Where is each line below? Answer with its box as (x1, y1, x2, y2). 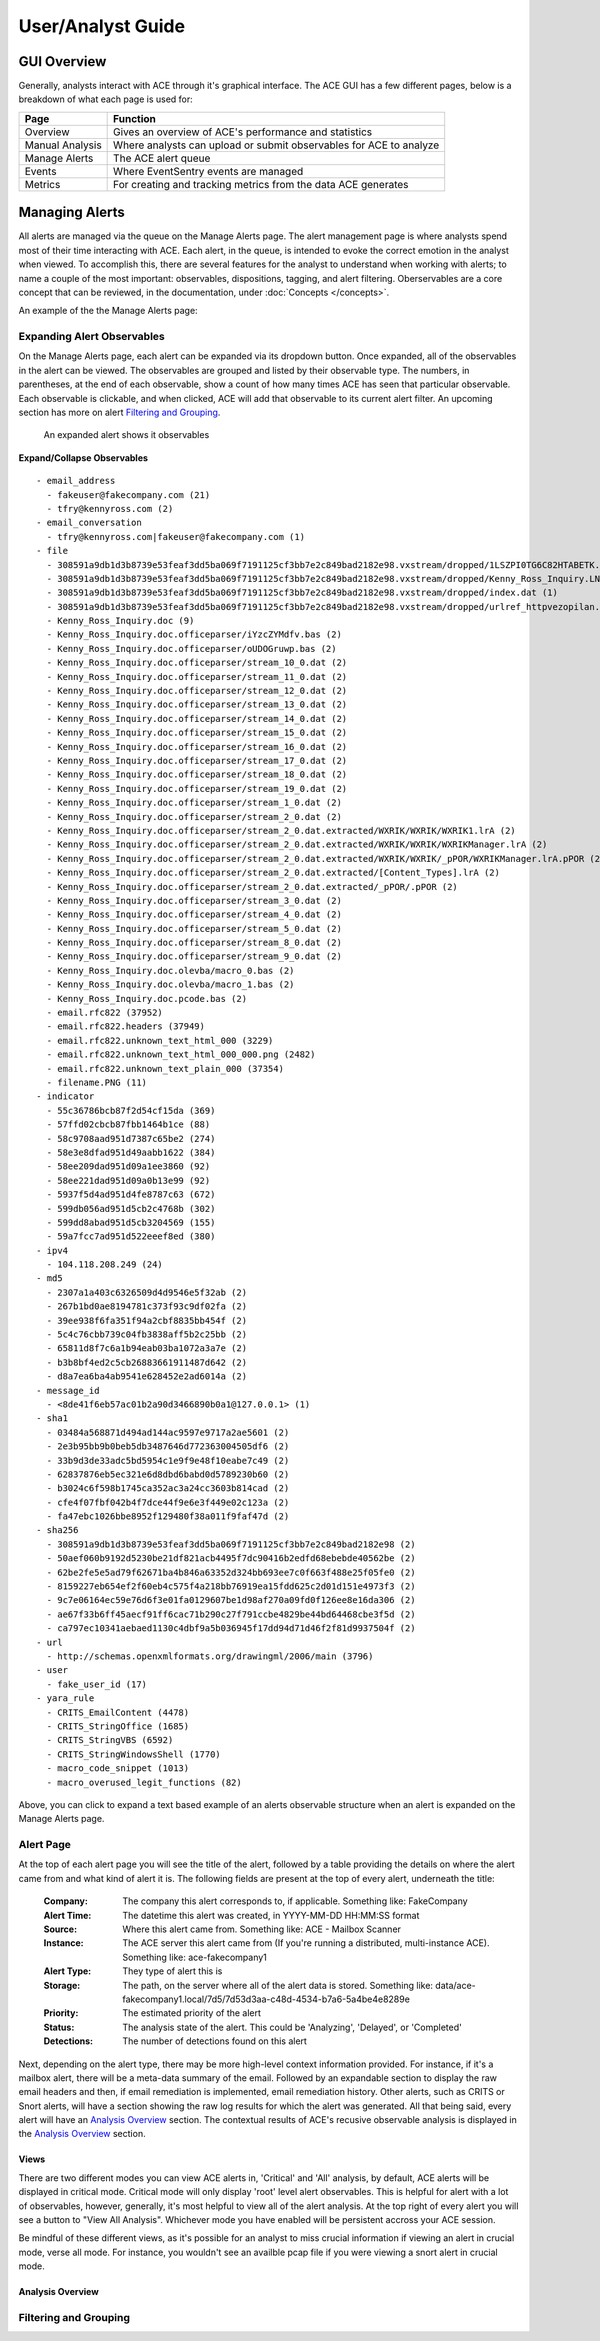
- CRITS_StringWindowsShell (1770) (46, 1748, 222, 1760)
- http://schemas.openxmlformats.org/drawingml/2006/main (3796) (46, 1651, 374, 1662)
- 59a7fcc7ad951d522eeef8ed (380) (46, 1231, 216, 1242)
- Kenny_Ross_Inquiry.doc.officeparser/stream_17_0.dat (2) (46, 755, 348, 766)
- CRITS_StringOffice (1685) (46, 1720, 190, 1732)
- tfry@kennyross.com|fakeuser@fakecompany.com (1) (46, 531, 305, 542)
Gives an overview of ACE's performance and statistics (113, 125, 373, 139)
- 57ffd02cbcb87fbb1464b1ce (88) (46, 1119, 211, 1130)
